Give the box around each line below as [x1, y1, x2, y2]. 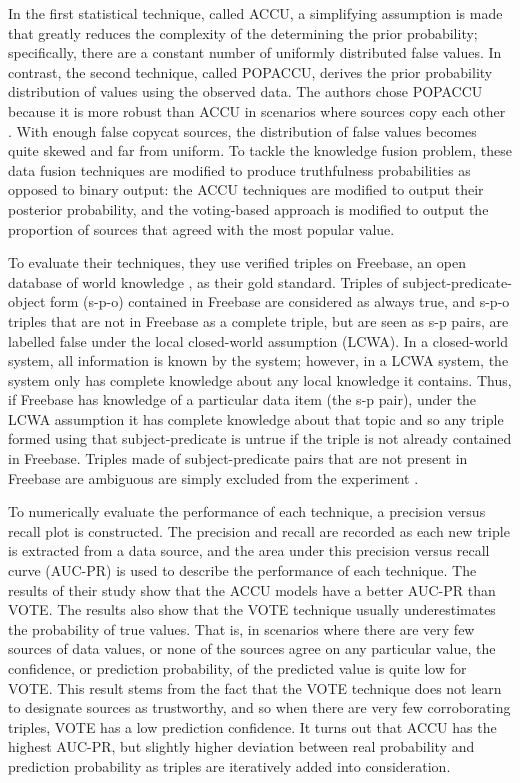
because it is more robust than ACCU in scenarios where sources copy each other [8, 100, 506, 121]
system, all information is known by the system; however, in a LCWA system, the [8, 350, 509, 371]
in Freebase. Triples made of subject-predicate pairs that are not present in [8, 448, 468, 469]
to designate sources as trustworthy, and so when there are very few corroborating [8, 697, 511, 718]
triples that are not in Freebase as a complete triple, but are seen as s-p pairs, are [8, 310, 509, 331]
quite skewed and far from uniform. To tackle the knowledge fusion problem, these [8, 140, 512, 161]
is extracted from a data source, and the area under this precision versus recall [8, 540, 490, 561]
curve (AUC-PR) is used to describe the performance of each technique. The [8, 560, 477, 581]
